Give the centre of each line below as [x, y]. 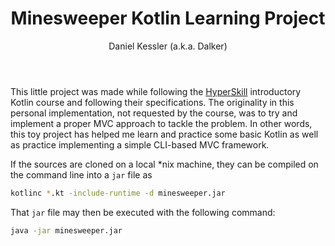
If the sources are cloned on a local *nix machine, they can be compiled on [164, 164]
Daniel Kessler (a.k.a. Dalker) [168, 46]
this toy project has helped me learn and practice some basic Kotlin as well [164, 134]
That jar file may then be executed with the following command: [143, 212]
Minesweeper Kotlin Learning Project [168, 18]
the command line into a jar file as [81, 174]
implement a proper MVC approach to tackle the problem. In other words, [161, 123]
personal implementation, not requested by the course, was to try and [154, 113]
